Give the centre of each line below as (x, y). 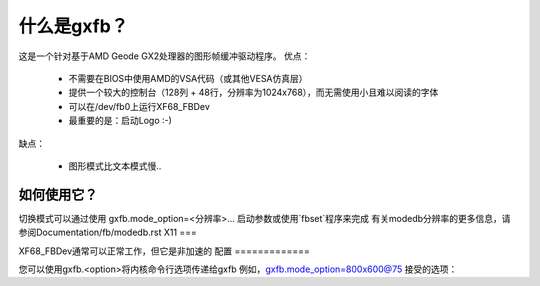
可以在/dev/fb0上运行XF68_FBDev (139, 106)
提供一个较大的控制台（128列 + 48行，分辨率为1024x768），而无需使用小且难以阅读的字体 (253, 92)
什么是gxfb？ (73, 26)
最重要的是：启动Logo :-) (120, 121)
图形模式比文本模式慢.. (115, 166)
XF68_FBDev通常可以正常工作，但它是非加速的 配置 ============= (164, 251)
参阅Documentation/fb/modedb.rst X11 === (107, 232)
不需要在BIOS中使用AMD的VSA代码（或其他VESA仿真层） (188, 78)
